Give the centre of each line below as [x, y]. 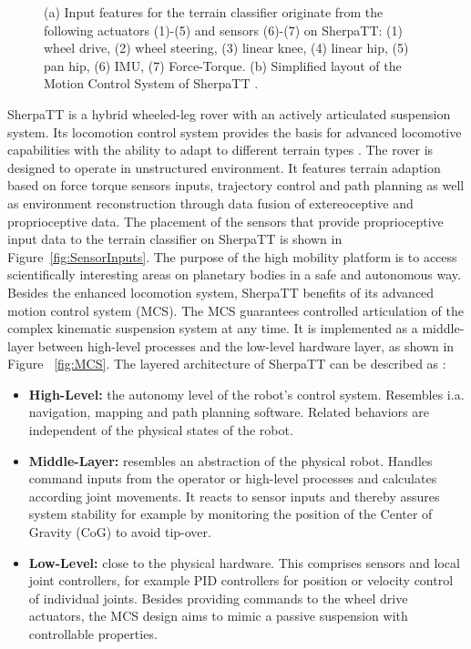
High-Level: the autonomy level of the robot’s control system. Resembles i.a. [246, 394]
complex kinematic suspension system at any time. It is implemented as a [213, 328]
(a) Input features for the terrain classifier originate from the [214, 12]
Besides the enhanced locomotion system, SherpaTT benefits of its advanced [221, 292]
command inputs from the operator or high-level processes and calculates [233, 478]
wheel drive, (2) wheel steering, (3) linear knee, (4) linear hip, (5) [226, 48]
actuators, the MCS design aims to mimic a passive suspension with [218, 616]
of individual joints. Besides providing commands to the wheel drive [218, 598]
